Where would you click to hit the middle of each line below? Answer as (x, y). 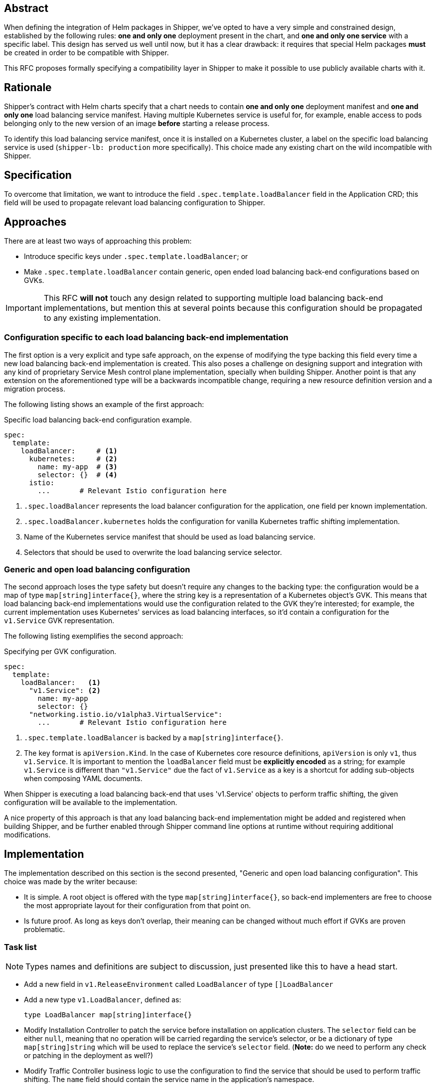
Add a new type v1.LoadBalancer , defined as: (103, 1000)
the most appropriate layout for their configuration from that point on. (138, 906)
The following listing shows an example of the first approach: (104, 404)
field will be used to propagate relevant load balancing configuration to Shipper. (135, 203)
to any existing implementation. (102, 318)
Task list (20, 947)
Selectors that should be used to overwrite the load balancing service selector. (153, 552)
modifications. (27, 835)
